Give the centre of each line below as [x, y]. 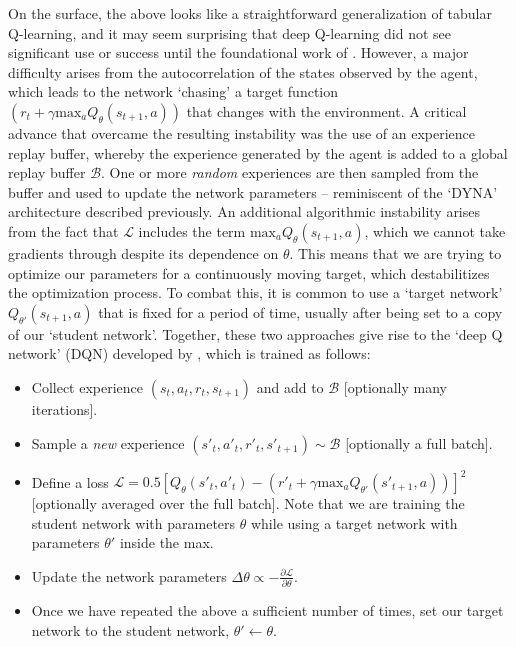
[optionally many [395, 386]
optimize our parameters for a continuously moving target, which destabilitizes [249, 272]
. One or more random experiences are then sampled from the [290, 172]
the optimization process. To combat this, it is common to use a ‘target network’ [255, 292]
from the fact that [63, 230]
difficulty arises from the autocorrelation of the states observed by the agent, [243, 71]
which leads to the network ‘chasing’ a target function [173, 91]
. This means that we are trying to [395, 252]
